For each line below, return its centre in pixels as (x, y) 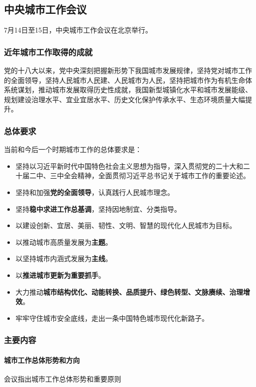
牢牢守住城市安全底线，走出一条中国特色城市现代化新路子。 (112, 318)
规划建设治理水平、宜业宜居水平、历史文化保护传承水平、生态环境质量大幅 (125, 99)
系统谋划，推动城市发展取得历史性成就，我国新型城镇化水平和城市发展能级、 (128, 90)
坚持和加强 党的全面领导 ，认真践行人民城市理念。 (95, 192)
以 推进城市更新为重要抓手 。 (60, 275)
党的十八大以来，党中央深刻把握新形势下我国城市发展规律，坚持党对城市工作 (128, 70)
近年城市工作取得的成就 (48, 52)
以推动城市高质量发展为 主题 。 (64, 242)
